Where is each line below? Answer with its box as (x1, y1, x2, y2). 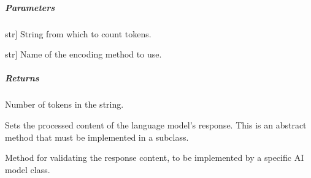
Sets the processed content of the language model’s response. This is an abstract (5, 118, 307, 131)
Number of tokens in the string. (5, 98, 124, 111)
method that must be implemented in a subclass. (5, 130, 189, 143)
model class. (5, 163, 50, 176)
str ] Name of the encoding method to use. (5, 48, 162, 61)
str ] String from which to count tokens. (5, 27, 152, 40)
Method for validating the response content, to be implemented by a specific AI (5, 151, 304, 164)
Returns (5, 72, 39, 84)
